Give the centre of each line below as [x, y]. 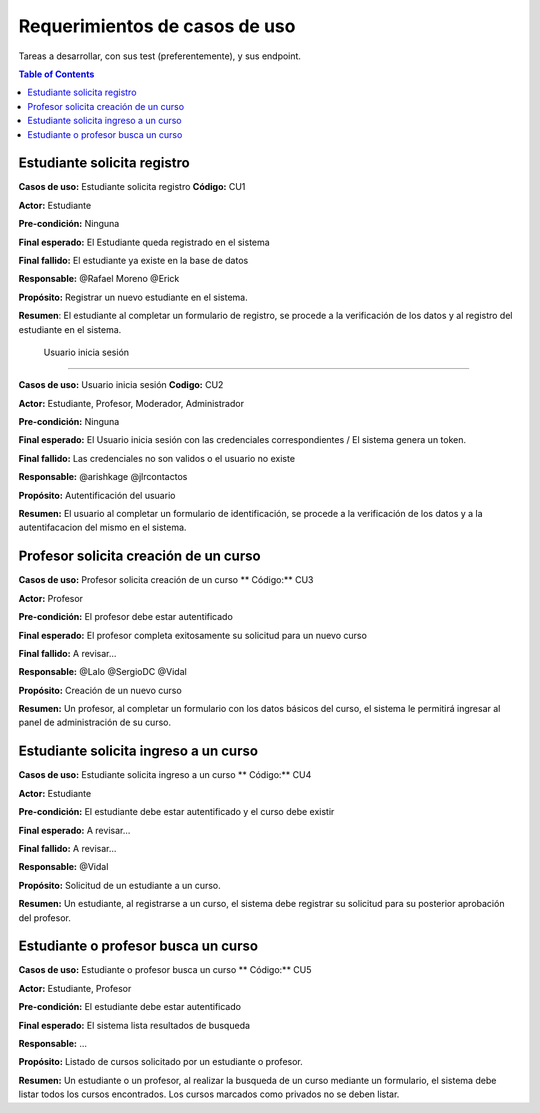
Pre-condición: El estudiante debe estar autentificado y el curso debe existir [176, 812]
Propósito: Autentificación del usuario [97, 495]
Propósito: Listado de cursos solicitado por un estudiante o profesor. [161, 1062]
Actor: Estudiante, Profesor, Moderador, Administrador [131, 403]
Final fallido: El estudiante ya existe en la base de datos [133, 260]
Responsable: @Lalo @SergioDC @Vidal [102, 672]
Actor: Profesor [51, 598]
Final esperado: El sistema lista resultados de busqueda [134, 1025]
